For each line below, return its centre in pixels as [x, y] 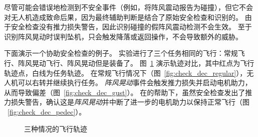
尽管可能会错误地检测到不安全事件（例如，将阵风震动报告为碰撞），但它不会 [128, 7]
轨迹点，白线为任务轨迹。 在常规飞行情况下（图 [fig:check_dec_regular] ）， [125, 72]
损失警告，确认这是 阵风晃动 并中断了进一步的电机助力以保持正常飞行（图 [130, 102]
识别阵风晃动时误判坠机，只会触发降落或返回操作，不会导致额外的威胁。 [123, 36]
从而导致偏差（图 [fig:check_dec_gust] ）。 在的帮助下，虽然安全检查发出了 [125, 92]
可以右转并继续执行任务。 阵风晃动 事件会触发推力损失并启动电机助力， [135, 82]
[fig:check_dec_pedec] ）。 [47, 111]
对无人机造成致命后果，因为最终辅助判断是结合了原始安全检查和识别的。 [123, 17]
